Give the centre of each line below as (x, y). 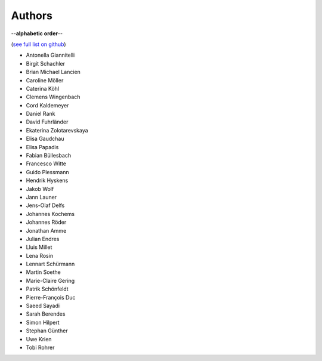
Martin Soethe (43, 272)
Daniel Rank (41, 114)
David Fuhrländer (47, 122)
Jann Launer (41, 197)
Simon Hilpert (43, 322)
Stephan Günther (47, 331)
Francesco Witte (46, 163)
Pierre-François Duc (51, 297)
